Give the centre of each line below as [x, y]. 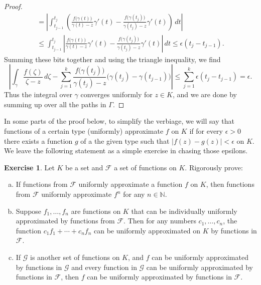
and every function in [104, 267]
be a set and [84, 167]
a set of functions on [145, 167]
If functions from [42, 184]
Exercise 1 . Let [29, 167]
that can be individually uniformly [184, 211]
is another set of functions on [75, 257]
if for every [206, 131]
